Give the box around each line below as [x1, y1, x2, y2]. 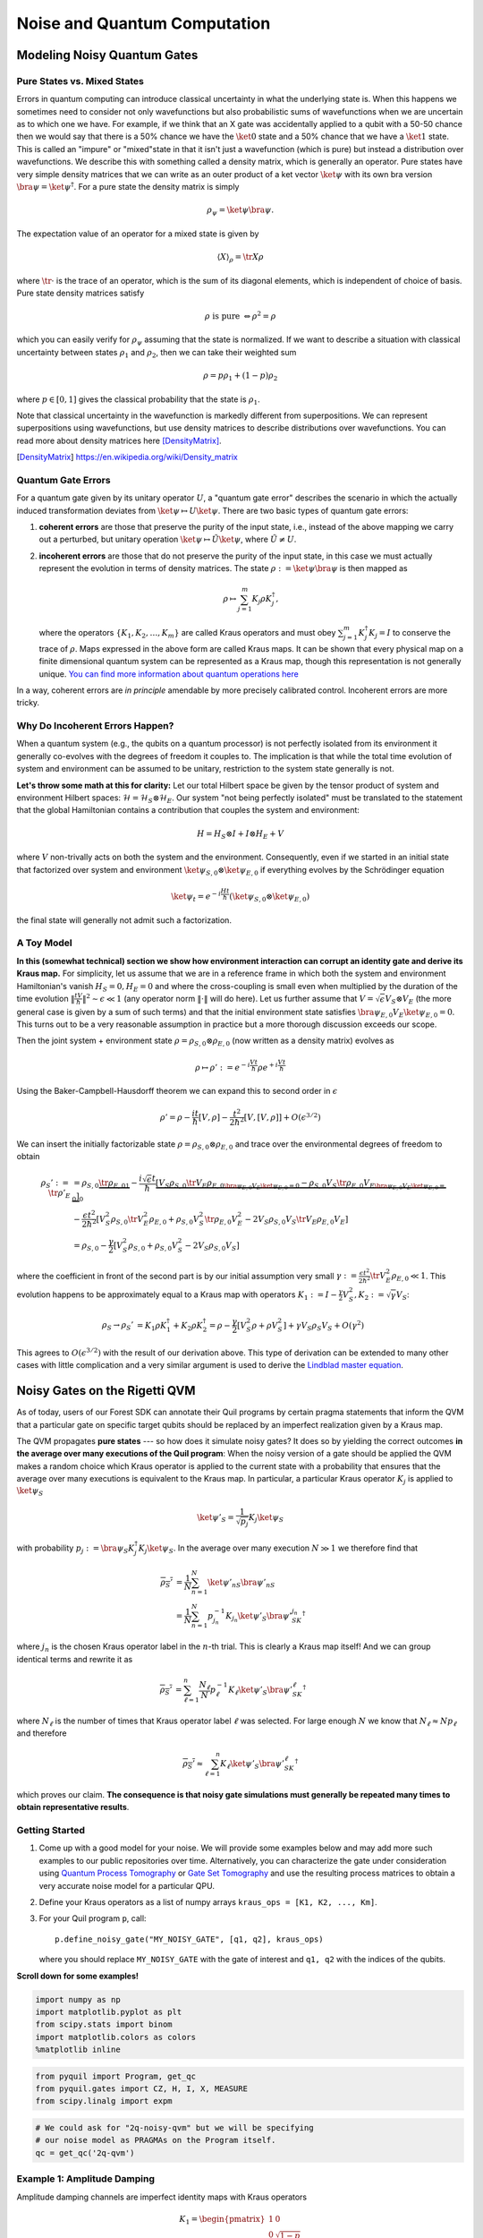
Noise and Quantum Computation [16, 13, 271, 33]
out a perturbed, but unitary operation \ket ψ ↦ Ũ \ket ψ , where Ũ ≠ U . [38, 534, 297, 545]
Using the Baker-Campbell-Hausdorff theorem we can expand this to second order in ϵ [16, 1086, 338, 1097]
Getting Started [16, 1824, 85, 1837]
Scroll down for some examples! [16, 1970, 139, 1981]
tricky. [16, 697, 40, 708]
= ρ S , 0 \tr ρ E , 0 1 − [72, 1178, 139, 1190]
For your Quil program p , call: [38, 1913, 147, 1924]
